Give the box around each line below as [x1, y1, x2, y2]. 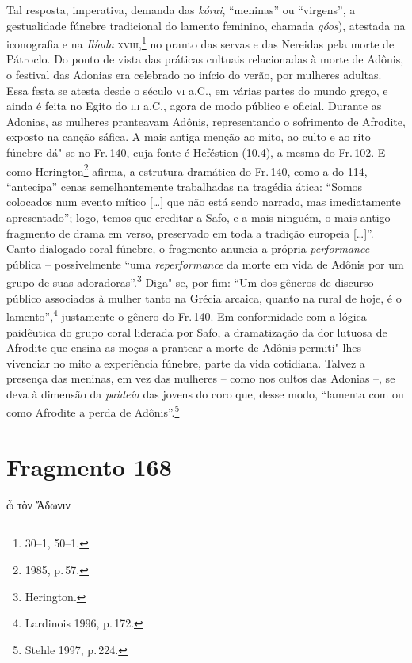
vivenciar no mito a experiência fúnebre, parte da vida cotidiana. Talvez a [6, 354, 365, 371]
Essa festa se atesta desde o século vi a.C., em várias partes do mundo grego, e [6, 82, 388, 98]
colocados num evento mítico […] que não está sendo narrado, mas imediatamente [6, 193, 401, 210]
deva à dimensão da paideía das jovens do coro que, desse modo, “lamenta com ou [6, 385, 404, 402]
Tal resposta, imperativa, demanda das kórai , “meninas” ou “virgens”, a [6, 2, 356, 17]
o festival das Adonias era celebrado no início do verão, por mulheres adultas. [6, 67, 382, 83]
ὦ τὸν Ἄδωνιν [6, 496, 71, 512]
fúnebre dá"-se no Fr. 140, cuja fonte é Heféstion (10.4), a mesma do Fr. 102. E [6, 144, 386, 160]
